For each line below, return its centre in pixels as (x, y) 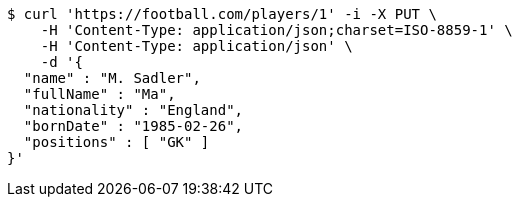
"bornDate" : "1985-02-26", (133, 126)
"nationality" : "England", (133, 110)
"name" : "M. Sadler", (112, 78)
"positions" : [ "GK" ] (116, 142)
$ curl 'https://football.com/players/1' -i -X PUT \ (222, 14)
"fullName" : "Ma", (99, 94)
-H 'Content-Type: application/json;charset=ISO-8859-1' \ (276, 30)
